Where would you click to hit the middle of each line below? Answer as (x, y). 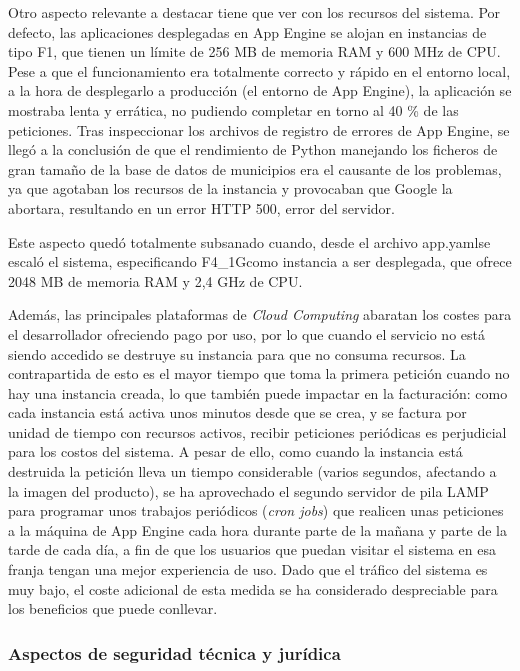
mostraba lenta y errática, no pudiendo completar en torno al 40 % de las (233, 109)
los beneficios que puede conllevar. (113, 608)
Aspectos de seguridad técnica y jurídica (174, 652)
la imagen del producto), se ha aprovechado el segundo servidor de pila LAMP (248, 490)
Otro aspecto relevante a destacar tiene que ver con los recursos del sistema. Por (254, 12)
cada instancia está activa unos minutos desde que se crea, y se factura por (237, 412)
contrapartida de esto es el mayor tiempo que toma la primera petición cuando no (259, 373)
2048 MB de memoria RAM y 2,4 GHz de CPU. (155, 280)
